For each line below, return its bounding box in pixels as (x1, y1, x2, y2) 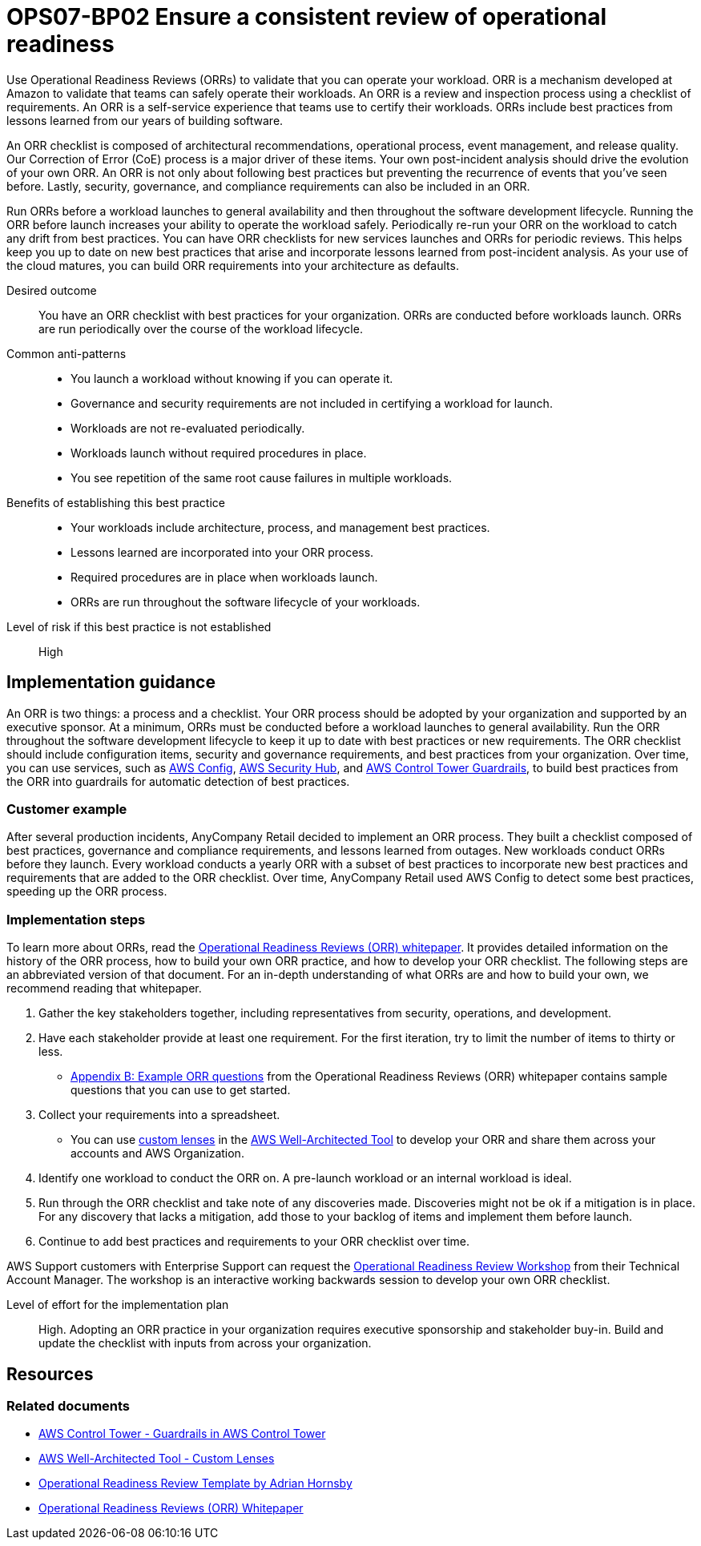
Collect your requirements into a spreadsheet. (38, 1108, 280, 1122)
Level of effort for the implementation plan (6, 1298, 229, 1312)
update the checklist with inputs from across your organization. (38, 1336, 372, 1351)
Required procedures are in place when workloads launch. (71, 570, 378, 584)
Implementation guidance (6, 672, 216, 693)
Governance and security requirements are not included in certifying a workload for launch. (71, 396, 553, 410)
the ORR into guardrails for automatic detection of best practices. (6, 774, 350, 788)
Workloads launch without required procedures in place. (71, 445, 367, 460)
